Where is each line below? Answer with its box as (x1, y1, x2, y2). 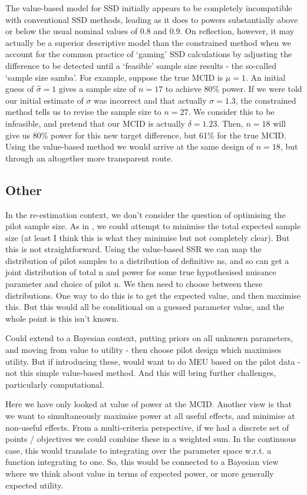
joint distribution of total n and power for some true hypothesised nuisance (5, 266, 276, 278)
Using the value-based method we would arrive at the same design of (5, 140, 254, 153)
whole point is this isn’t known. (5, 312, 119, 324)
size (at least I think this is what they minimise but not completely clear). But (5, 231, 290, 243)
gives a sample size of (58, 82, 136, 95)
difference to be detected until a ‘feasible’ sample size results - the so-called (5, 59, 277, 71)
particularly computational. (5, 378, 104, 390)
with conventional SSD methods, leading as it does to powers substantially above (5, 13, 298, 25)
